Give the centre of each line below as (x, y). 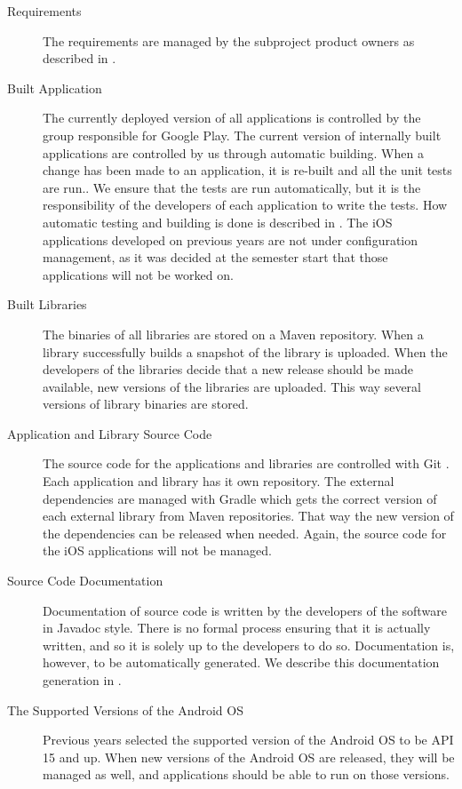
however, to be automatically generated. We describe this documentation (241, 662)
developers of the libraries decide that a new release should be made (228, 369)
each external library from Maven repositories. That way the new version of (248, 516)
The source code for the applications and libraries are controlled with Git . (246, 463)
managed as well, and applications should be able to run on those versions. (246, 774)
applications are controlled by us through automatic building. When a (233, 152)
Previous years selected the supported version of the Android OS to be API (248, 740)
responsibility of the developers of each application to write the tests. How (245, 205)
